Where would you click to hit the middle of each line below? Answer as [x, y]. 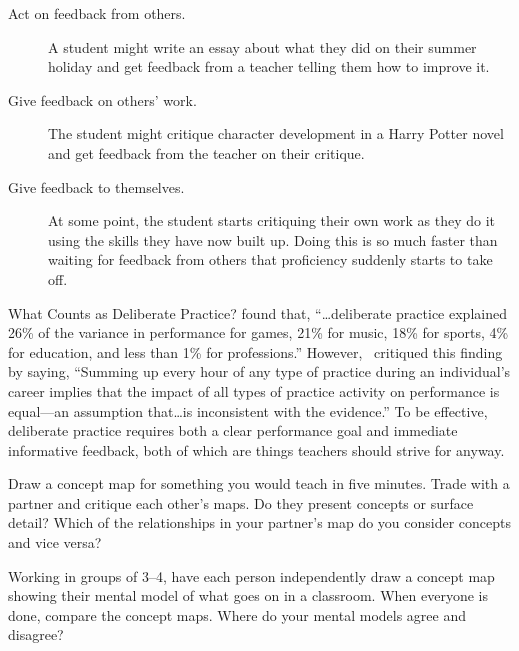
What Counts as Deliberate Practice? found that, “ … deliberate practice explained [257, 312]
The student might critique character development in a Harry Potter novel [276, 133]
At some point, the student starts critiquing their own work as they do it [271, 220]
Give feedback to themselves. [96, 186]
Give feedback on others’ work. [102, 99]
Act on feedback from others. [97, 13]
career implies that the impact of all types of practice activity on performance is [254, 390]
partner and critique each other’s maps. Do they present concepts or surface [241, 502]
